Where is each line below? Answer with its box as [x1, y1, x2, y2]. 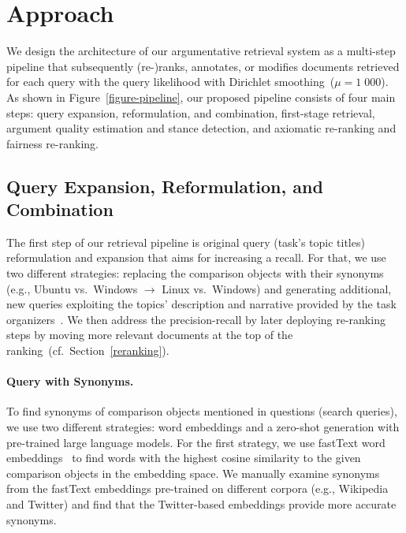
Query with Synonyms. [6, 373, 134, 389]
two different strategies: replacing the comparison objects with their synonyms [6, 265, 384, 281]
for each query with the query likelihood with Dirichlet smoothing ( [6, 73, 335, 90]
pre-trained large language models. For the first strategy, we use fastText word [6, 434, 386, 450]
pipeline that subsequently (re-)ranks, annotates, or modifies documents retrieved [6, 58, 400, 74]
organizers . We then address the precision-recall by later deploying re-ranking [6, 311, 386, 327]
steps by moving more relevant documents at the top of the [6, 326, 293, 343]
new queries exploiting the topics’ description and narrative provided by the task [6, 296, 397, 312]
